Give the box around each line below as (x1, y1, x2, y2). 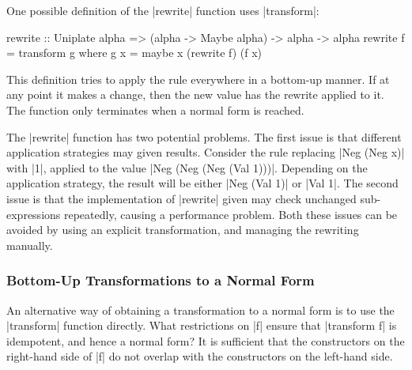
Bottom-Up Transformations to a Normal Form (6, 270, 315, 290)
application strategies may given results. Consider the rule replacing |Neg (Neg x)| (6, 144, 405, 160)
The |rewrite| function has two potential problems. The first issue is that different (6, 128, 402, 145)
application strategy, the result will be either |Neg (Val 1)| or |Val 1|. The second (6, 175, 399, 191)
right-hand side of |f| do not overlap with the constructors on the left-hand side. (6, 348, 393, 364)
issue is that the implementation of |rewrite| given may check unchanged (6, 190, 357, 206)
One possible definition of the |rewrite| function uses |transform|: (6, 2, 319, 18)
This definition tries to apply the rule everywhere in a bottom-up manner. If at (6, 70, 390, 87)
